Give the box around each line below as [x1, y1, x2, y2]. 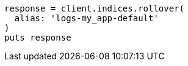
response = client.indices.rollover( [4, 4, 185, 13]
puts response [4, 33, 71, 42]
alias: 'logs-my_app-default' [14, 13, 159, 23]
